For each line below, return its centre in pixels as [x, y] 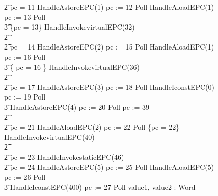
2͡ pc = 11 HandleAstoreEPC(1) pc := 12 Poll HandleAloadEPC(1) [109, 7]
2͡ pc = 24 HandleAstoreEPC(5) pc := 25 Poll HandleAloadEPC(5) [109, 167]
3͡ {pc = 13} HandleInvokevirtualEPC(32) [70, 27]
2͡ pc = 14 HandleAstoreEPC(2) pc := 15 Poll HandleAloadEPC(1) [109, 47]
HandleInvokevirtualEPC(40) [49, 137]
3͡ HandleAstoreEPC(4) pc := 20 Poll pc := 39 [77, 106]
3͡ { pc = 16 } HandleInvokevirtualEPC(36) [72, 67]
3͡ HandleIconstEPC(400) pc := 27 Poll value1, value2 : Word [100, 187]
